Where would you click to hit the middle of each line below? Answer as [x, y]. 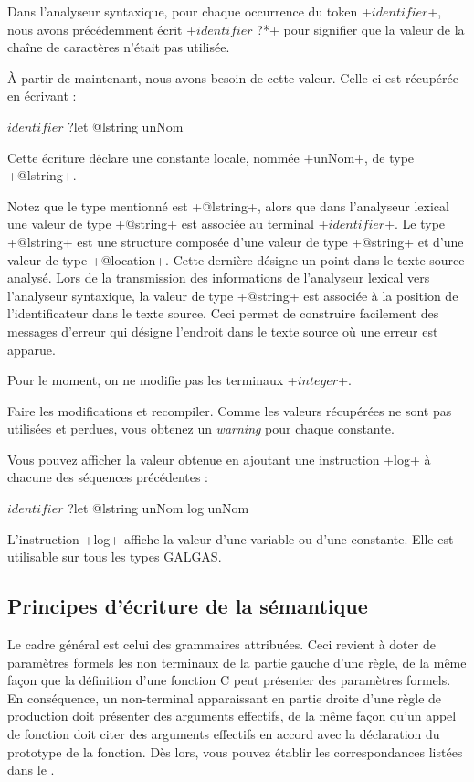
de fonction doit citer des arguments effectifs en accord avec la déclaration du [224, 734]
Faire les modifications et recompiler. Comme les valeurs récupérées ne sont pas [230, 410]
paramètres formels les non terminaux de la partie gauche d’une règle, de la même [237, 662]
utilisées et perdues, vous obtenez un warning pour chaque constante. [201, 428]
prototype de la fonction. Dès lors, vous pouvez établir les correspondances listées [235, 751]
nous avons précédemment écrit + [102, 29]
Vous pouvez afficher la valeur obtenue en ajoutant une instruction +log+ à [219, 459]
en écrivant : [42, 96]
